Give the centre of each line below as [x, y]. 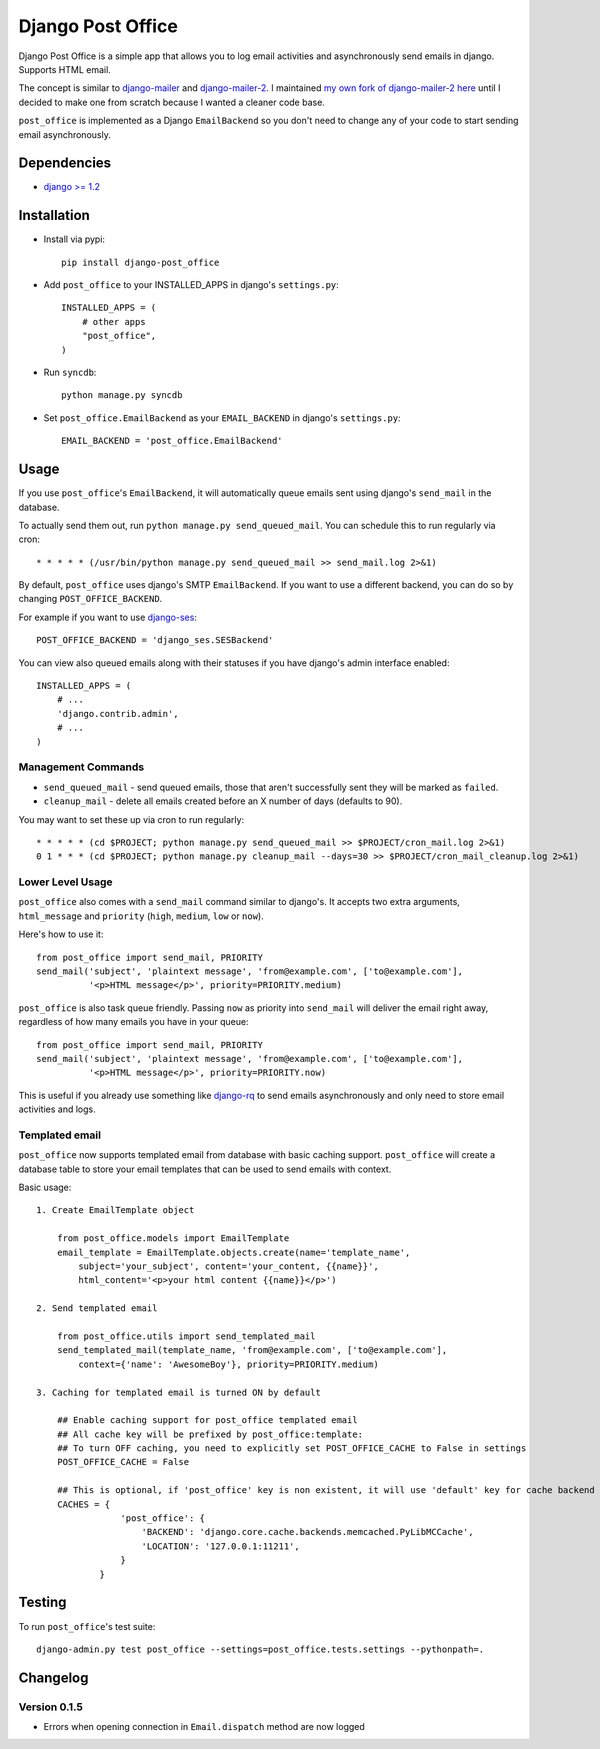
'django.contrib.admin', [117, 713]
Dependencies [65, 163]
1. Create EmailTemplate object [115, 1210]
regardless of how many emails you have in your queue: [133, 1022]
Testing [42, 1602]
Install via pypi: [74, 239]
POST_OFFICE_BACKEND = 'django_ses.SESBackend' [155, 640]
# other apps [113, 321]
